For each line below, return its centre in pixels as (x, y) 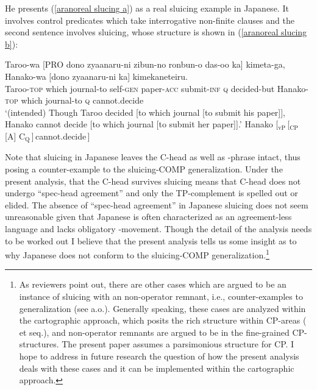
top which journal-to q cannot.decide (74, 100)
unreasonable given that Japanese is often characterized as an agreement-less (148, 217)
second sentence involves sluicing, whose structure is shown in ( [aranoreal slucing (156, 32)
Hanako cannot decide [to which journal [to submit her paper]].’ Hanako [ (142, 124)
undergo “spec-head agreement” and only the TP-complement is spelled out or (151, 193)
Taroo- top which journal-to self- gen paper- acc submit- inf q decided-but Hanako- (157, 88)
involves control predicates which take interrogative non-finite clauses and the (150, 20)
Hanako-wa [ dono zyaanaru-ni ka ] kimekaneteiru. (96, 76)
